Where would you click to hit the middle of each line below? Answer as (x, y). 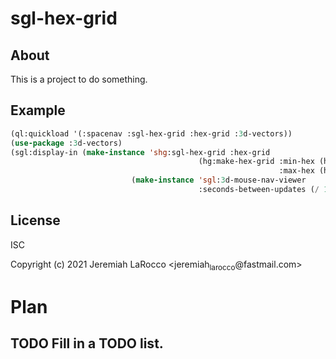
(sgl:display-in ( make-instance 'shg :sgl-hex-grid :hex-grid (140, 152)
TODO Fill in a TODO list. (87, 343)
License (35, 220)
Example (38, 110)
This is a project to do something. (79, 79)
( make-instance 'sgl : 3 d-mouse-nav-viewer (219, 180)
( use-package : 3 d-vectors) (66, 143)
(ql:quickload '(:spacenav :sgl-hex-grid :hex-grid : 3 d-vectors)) (151, 133)
